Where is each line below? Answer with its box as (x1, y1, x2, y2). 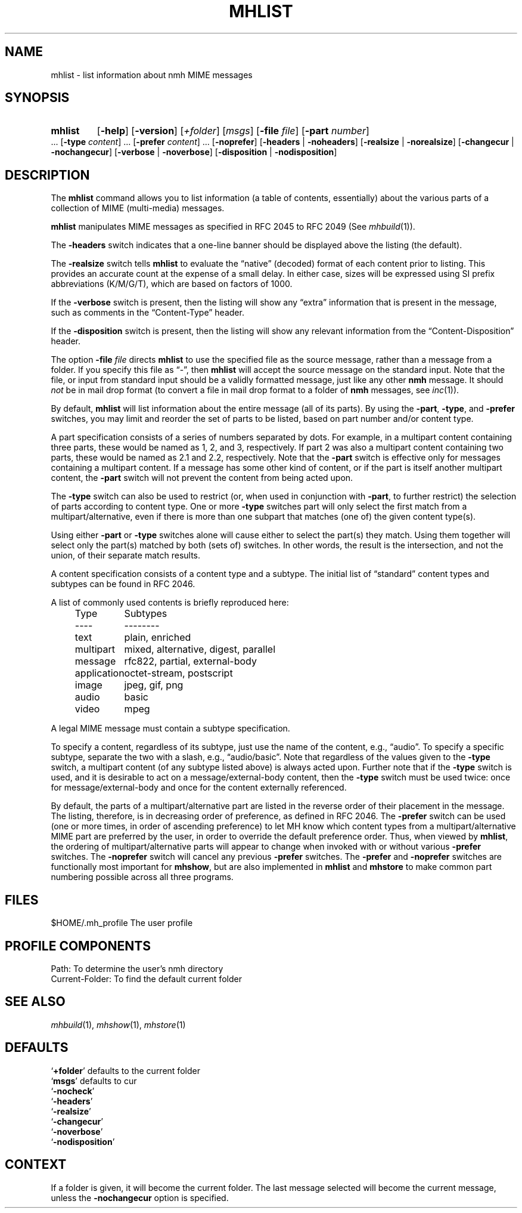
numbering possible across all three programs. (51, 872, 234, 882)
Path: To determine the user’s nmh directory (51, 963, 223, 974)
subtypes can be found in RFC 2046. (51, 579, 195, 589)
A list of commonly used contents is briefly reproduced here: (51, 597, 289, 608)
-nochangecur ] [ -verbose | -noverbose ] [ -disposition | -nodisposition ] (51, 147, 337, 158)
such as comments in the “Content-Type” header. (51, 307, 244, 318)
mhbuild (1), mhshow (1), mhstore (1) (51, 1019, 186, 1030)
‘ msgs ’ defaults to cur (51, 1075, 137, 1086)
